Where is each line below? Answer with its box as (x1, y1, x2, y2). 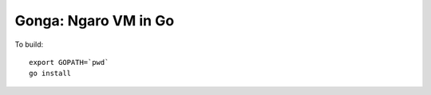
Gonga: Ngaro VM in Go (14, 12, 175, 29)
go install (29, 69, 72, 78)
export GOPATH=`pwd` (29, 58, 109, 66)
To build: (14, 40, 44, 49)
